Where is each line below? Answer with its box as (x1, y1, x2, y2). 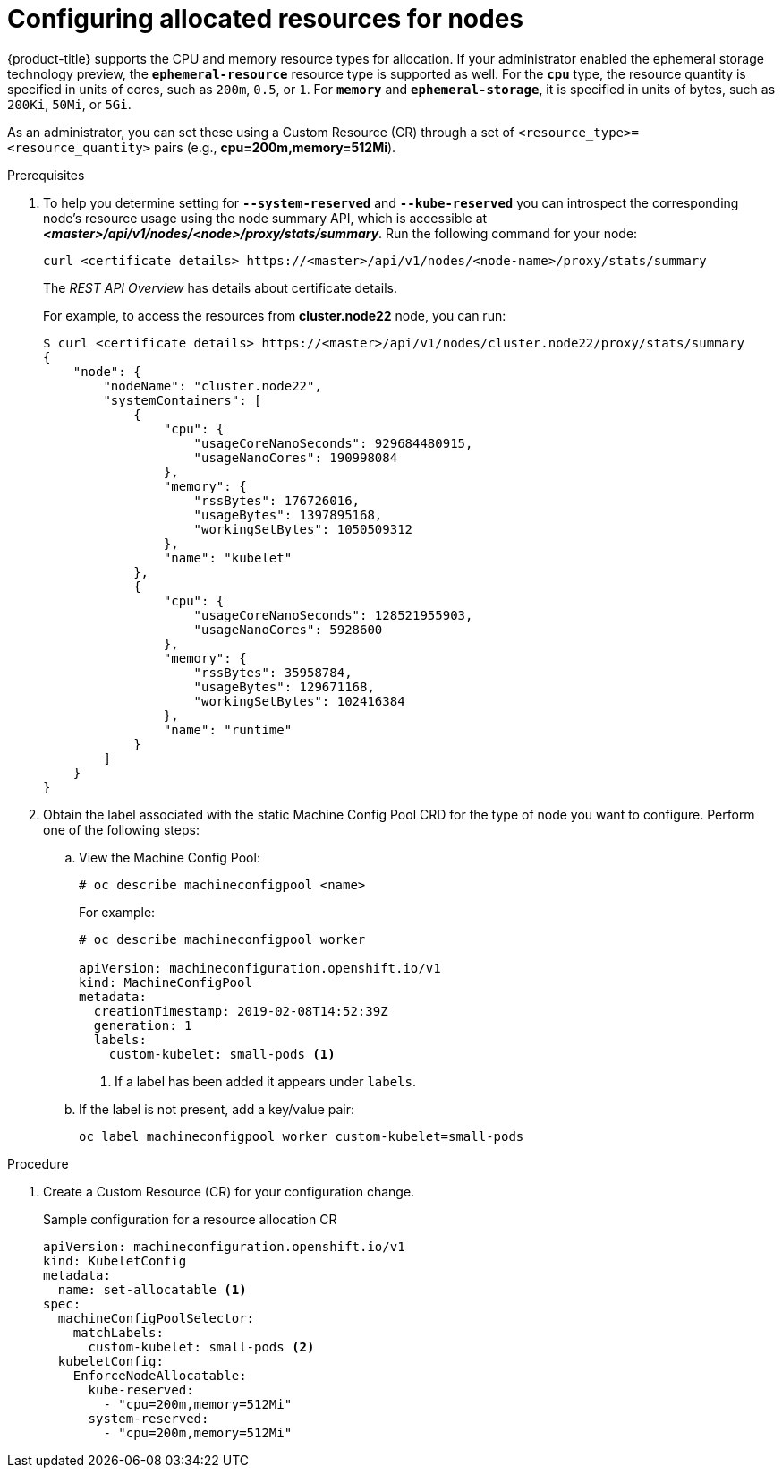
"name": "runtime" (163, 722, 293, 737)
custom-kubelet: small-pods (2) (88, 1339, 315, 1354)
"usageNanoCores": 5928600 (193, 622, 383, 637)
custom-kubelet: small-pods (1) (108, 1046, 336, 1061)
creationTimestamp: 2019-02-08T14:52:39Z (93, 1003, 388, 1018)
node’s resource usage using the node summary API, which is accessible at (43, 210, 488, 226)
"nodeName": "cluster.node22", (103, 378, 322, 393)
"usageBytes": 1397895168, (193, 507, 383, 522)
